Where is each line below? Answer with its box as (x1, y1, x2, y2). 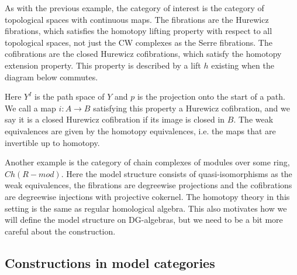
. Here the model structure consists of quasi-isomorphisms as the (61, 167, 292, 179)
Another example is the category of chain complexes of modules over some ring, (5, 156, 290, 168)
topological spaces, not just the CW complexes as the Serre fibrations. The (5, 36, 272, 48)
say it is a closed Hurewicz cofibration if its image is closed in (5, 113, 225, 125)
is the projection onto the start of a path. (137, 90, 285, 103)
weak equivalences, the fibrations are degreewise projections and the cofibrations (5, 179, 292, 191)
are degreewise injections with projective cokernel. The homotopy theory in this (5, 190, 290, 202)
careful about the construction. (5, 225, 116, 237)
